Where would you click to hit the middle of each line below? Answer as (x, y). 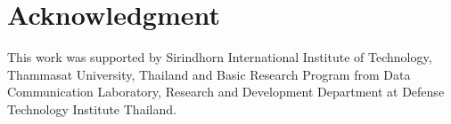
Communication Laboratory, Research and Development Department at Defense (226, 92)
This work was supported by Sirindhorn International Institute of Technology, (220, 57)
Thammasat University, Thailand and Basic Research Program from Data (209, 74)
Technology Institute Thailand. (92, 108)
